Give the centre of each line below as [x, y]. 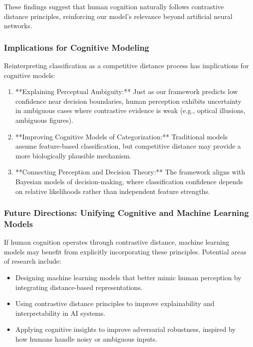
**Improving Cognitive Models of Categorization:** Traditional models [121, 136]
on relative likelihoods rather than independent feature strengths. [113, 191]
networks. [18, 26]
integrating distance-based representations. [79, 287]
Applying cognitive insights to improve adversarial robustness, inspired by [126, 329]
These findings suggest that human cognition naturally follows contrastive [114, 6]
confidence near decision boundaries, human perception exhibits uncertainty [128, 101]
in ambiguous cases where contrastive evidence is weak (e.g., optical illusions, [130, 110]
